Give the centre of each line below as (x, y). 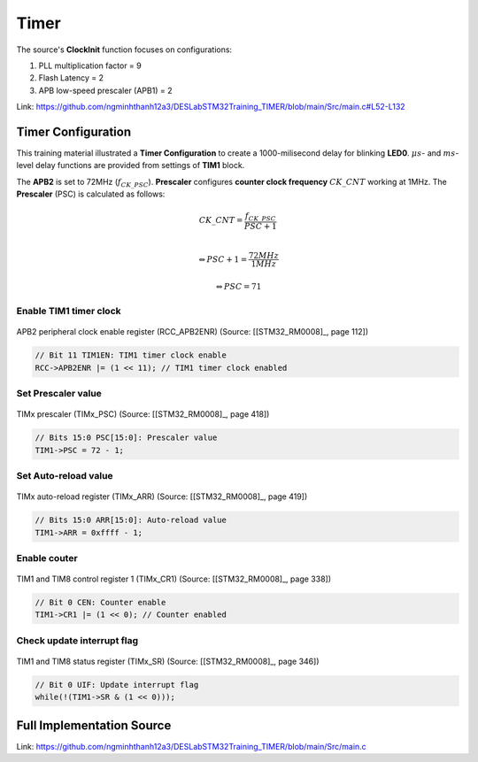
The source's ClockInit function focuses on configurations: (124, 50)
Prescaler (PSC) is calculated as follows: (91, 194)
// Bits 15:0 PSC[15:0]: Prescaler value (126, 438)
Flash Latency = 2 (71, 78)
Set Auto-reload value (65, 475)
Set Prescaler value (59, 394)
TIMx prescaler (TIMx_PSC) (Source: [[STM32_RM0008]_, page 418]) (143, 414)
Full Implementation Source (94, 725)
